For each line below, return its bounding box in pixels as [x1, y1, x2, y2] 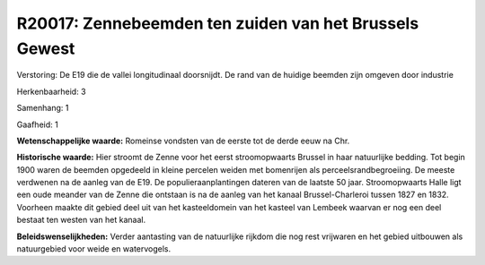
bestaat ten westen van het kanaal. [16, 215, 146, 226]
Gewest [16, 38, 75, 58]
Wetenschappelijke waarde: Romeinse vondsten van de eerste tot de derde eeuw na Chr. [16, 135, 350, 146]
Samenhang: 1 [16, 103, 69, 114]
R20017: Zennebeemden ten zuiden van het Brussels [16, 13, 419, 33]
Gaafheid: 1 [16, 119, 58, 130]
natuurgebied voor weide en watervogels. [16, 244, 172, 254]
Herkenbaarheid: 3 [16, 86, 86, 97]
